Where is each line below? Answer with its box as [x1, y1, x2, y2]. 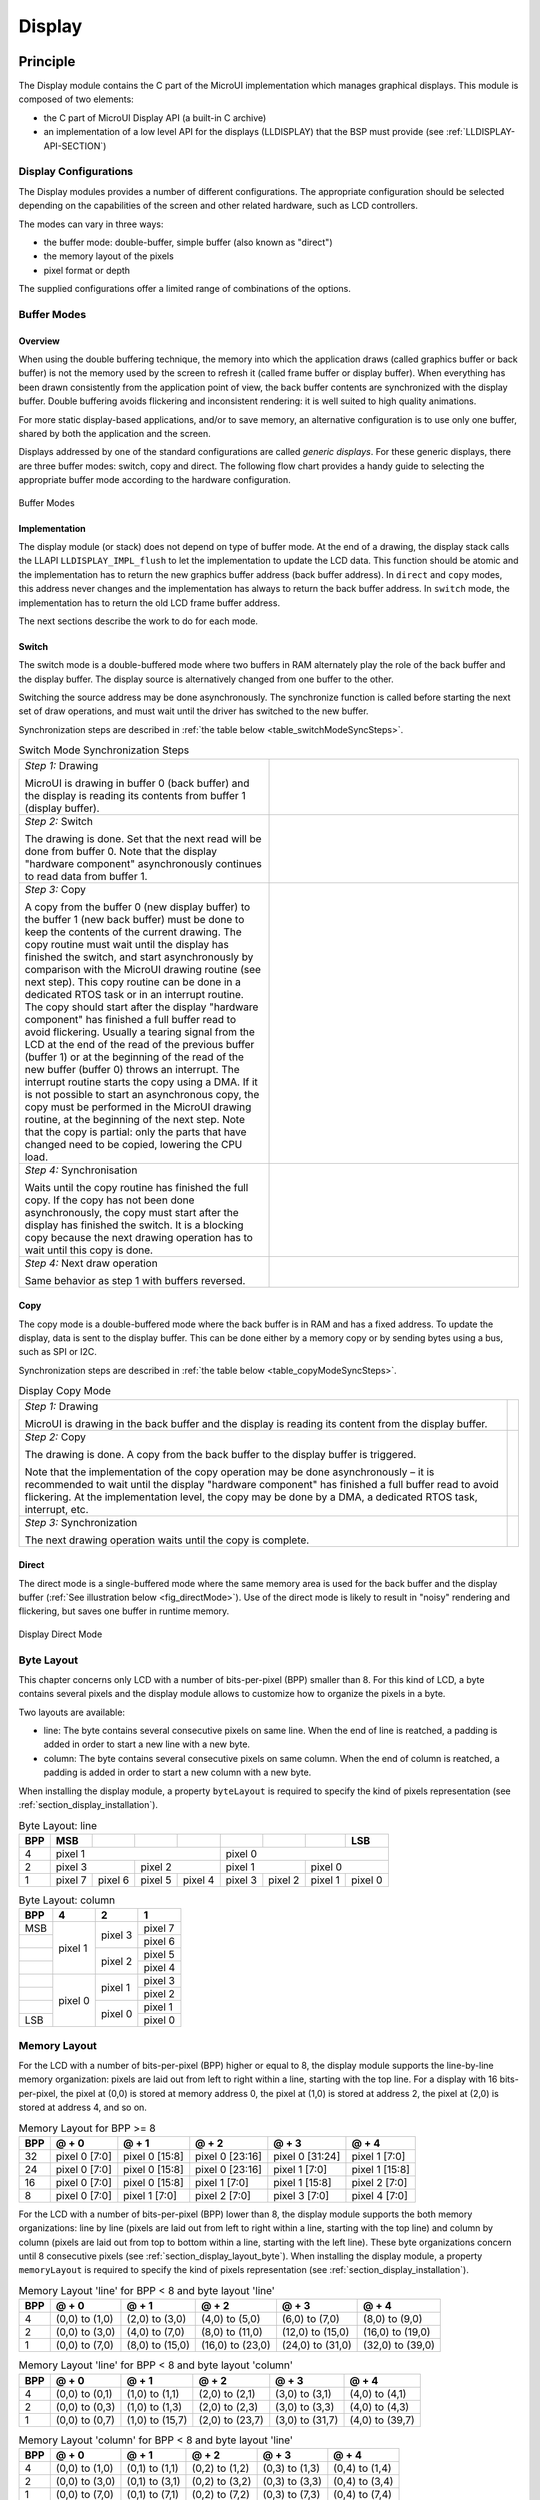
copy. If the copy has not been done [24, 1193, 195, 1207]
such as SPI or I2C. [18, 1346, 97, 1358]
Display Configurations [18, 165, 134, 179]
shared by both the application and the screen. [18, 428, 212, 440]
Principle [18, 53, 76, 70]
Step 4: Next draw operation [24, 1256, 159, 1270]
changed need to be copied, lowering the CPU [24, 1137, 243, 1151]
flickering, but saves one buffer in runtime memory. [18, 1605, 230, 1617]
